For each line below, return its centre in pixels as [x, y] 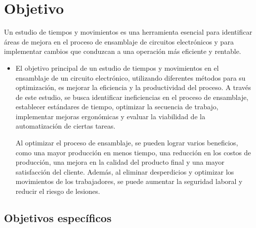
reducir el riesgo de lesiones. [58, 191]
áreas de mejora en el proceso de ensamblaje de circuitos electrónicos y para [119, 41]
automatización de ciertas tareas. [65, 126]
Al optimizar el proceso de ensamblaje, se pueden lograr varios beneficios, [127, 143]
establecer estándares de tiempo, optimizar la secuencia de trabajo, [117, 107]
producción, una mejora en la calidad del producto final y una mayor [120, 162]
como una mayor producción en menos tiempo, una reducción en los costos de [133, 152]
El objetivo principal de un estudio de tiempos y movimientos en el [117, 68]
